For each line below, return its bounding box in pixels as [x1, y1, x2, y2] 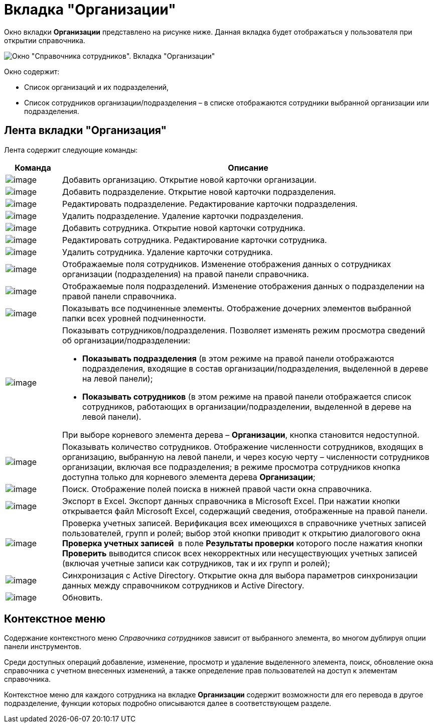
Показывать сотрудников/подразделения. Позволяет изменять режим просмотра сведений [62, 325, 425, 335]
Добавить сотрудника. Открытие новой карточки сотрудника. [62, 222, 306, 233]
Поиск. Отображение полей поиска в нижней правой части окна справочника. [62, 483, 372, 494]
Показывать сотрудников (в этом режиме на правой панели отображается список [82, 391, 411, 402]
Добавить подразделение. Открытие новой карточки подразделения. [62, 186, 336, 197]
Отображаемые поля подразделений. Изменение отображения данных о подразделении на [62, 281, 424, 291]
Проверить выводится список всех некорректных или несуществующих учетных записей [62, 548, 417, 558]
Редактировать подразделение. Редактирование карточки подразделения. [62, 198, 358, 209]
